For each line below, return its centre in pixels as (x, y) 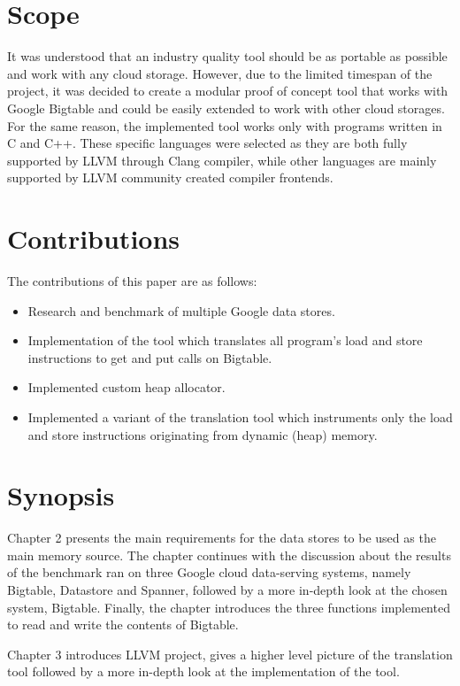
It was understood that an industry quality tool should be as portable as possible (227, 56)
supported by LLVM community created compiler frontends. (170, 177)
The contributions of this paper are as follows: (132, 281)
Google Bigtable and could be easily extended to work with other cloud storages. (226, 108)
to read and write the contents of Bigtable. (123, 624)
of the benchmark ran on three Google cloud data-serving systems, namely (209, 572)
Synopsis (61, 495)
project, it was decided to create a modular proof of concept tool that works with (228, 91)
